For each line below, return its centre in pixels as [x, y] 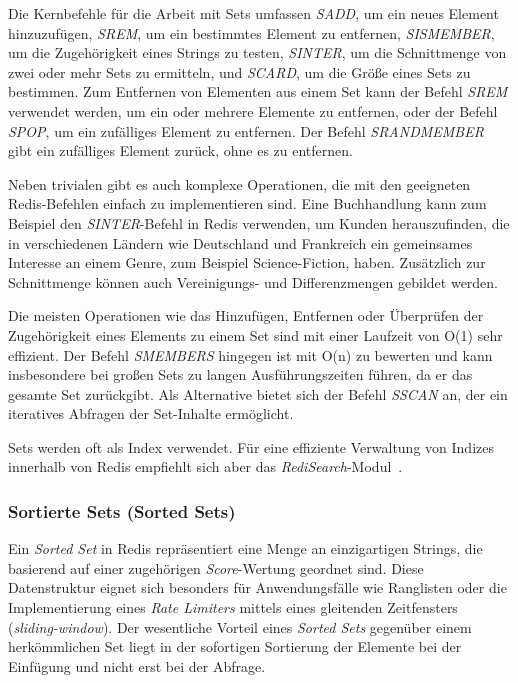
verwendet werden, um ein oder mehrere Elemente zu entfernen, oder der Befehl [253, 110]
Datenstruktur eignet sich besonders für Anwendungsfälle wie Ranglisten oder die [257, 587]
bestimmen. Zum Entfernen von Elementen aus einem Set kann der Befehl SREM [258, 91]
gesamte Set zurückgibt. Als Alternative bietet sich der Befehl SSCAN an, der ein [258, 393]
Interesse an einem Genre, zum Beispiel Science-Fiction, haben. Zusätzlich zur [247, 262]
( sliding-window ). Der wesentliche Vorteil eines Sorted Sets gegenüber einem [240, 626]
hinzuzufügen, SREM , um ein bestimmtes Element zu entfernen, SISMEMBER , [251, 32]
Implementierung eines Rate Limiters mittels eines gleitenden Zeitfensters [233, 607]
